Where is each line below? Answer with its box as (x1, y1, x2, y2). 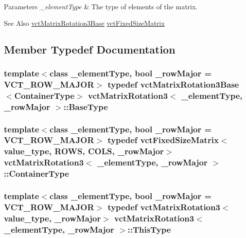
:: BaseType (63, 100, 108, 112)
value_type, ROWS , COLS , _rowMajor (4, 145, 164, 157)
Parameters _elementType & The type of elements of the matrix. (4, 1, 198, 11)
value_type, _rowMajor (4, 212, 101, 224)
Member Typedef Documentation (4, 41, 176, 56)
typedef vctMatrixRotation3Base (107, 78, 239, 90)
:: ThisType (127, 223, 171, 235)
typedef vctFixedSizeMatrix (107, 134, 219, 146)
